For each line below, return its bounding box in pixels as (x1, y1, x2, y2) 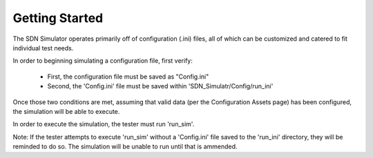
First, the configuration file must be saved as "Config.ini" (47, 72, 209, 81)
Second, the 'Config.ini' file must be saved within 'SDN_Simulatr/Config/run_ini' (47, 82, 274, 90)
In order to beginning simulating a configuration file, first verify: (12, 57, 193, 65)
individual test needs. (12, 43, 74, 52)
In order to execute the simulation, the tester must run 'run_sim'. (12, 120, 195, 128)
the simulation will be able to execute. (12, 107, 120, 115)
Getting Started (12, 10, 104, 26)
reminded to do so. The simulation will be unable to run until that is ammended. (12, 142, 238, 151)
